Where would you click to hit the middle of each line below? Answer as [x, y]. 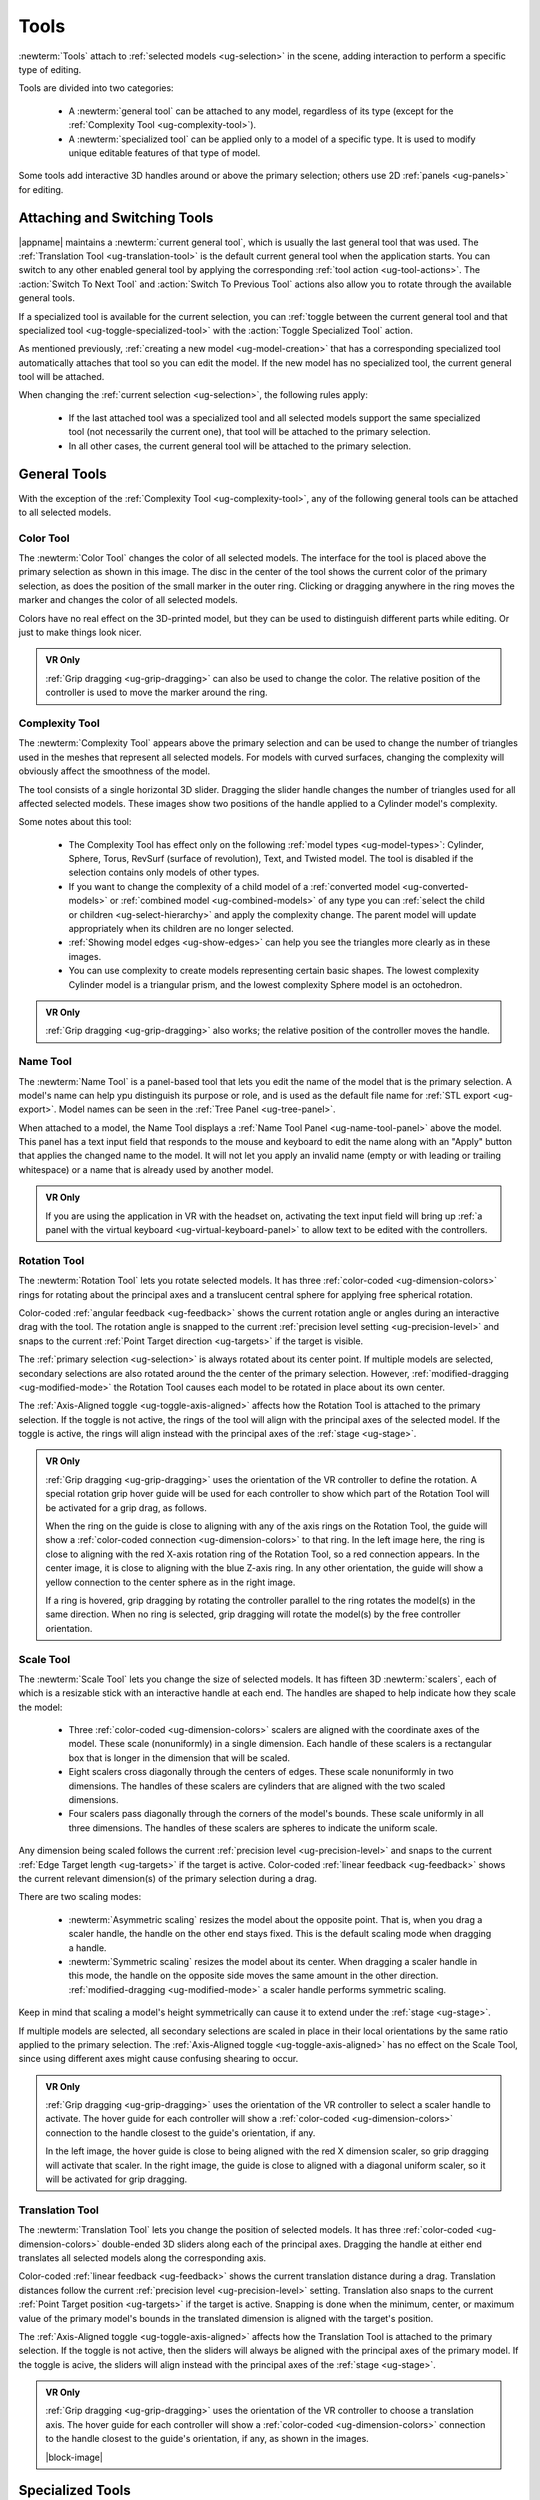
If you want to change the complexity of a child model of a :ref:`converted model [234, 886]
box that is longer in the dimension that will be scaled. [179, 1757]
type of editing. [50, 69]
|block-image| [74, 2457]
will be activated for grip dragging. [116, 2179]
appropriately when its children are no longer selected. [181, 929]
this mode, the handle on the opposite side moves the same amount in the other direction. [253, 1976]
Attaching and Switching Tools [116, 218]
